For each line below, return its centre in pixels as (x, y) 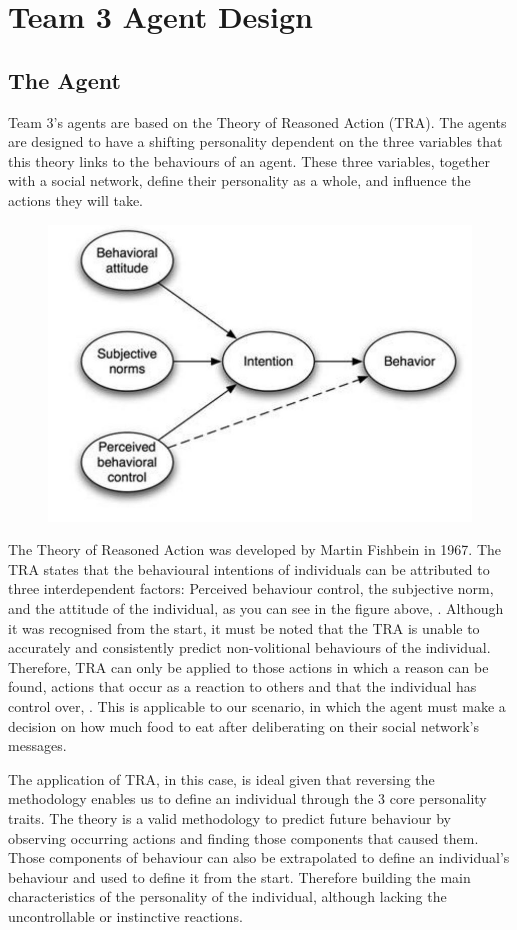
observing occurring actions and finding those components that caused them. (243, 837)
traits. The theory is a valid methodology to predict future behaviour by (229, 818)
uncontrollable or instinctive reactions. (125, 915)
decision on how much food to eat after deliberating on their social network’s (243, 725)
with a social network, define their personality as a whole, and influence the (239, 180)
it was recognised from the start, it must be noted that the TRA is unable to (244, 627)
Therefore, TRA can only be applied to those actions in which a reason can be (248, 666)
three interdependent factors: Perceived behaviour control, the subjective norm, (251, 588)
